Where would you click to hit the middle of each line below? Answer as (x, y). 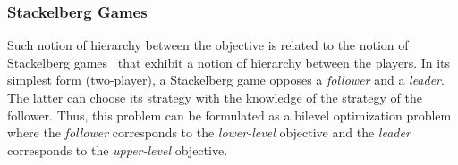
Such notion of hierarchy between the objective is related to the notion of (208, 45)
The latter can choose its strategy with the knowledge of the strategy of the (215, 97)
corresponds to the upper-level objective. (118, 149)
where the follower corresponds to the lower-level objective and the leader (209, 132)
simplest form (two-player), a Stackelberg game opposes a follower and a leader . (226, 80)
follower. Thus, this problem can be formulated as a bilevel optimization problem (229, 115)
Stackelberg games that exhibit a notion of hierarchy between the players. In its (229, 62)
